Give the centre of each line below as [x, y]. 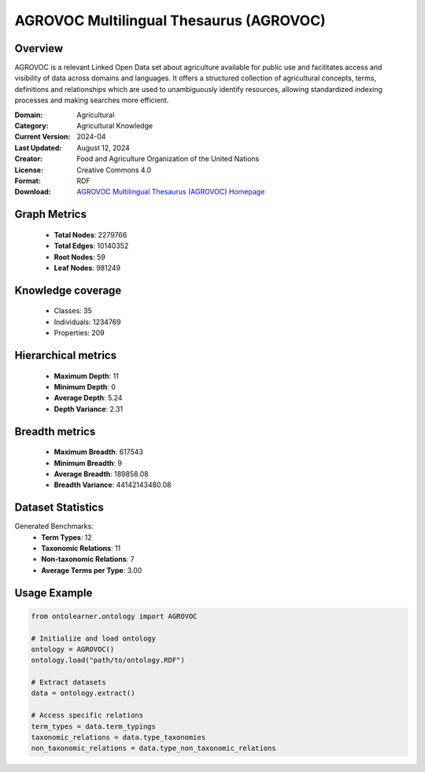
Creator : [29, 159]
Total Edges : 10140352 [91, 246]
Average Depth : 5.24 [88, 398]
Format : [28, 180]
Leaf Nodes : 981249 [87, 268]
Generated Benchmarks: [54, 526]
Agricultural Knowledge [115, 126]
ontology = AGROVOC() [73, 649]
